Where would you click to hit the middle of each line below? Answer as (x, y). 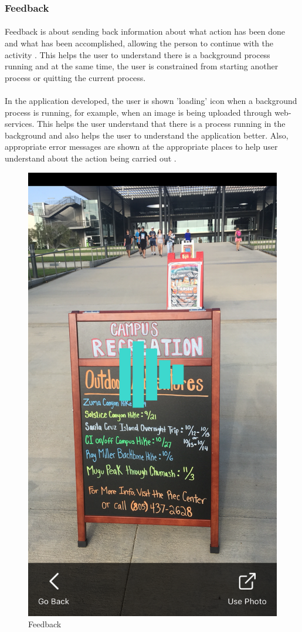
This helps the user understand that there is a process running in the (161, 124)
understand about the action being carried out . (91, 158)
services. (20, 124)
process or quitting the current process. (75, 77)
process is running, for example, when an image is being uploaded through (138, 112)
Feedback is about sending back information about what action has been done (145, 31)
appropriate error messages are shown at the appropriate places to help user (141, 147)
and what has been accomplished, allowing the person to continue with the (139, 43)
